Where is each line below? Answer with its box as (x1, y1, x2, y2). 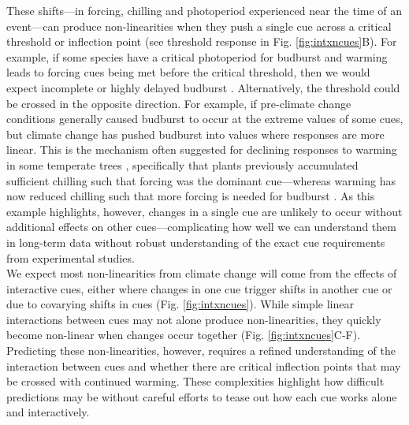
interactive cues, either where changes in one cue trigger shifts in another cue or (6, 280, 392, 296)
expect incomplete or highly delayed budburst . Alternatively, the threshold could (6, 79, 400, 95)
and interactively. (6, 404, 90, 420)
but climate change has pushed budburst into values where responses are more (6, 125, 385, 142)
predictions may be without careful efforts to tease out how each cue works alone (6, 388, 397, 404)
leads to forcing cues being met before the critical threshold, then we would (6, 64, 370, 80)
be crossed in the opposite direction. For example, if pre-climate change (6, 95, 351, 111)
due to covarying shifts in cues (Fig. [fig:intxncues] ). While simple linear (6, 296, 354, 312)
